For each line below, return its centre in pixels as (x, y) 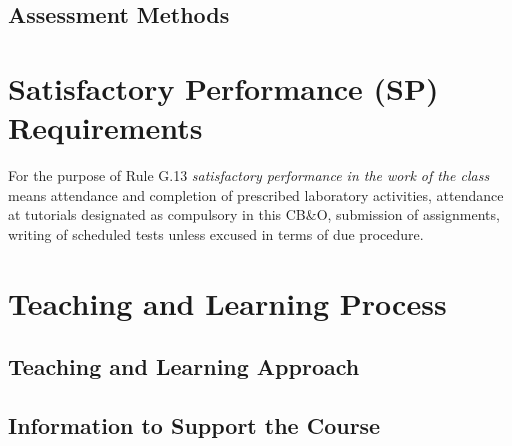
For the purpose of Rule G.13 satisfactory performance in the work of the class (249, 175)
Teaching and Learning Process (227, 302)
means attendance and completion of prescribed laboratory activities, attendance (256, 194)
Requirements (105, 127)
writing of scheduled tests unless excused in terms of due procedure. (216, 233)
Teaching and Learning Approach (184, 366)
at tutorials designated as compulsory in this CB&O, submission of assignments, (254, 214)
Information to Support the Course (194, 425)
